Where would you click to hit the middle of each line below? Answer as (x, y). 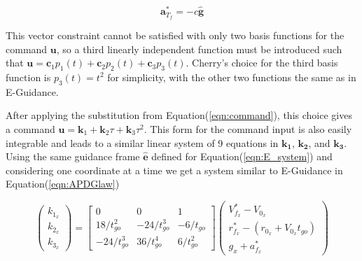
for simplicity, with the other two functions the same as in (232, 77)
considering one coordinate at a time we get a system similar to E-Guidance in (174, 170)
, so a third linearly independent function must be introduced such (199, 49)
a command (30, 128)
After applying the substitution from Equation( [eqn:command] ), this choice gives (179, 115)
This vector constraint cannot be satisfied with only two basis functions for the (175, 35)
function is (28, 77)
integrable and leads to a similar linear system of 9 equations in (142, 142)
